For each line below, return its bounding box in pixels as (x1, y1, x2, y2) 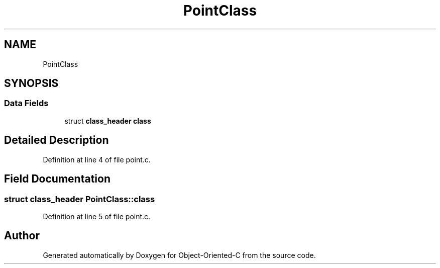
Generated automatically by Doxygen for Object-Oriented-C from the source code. (43, 250, 316, 259)
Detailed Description (4, 134, 109, 147)
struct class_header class (64, 116, 151, 125)
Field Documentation (4, 172, 111, 186)
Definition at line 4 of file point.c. (43, 155, 151, 164)
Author (4, 229, 40, 242)
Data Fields (4, 98, 49, 109)
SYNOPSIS (4, 77, 59, 90)
